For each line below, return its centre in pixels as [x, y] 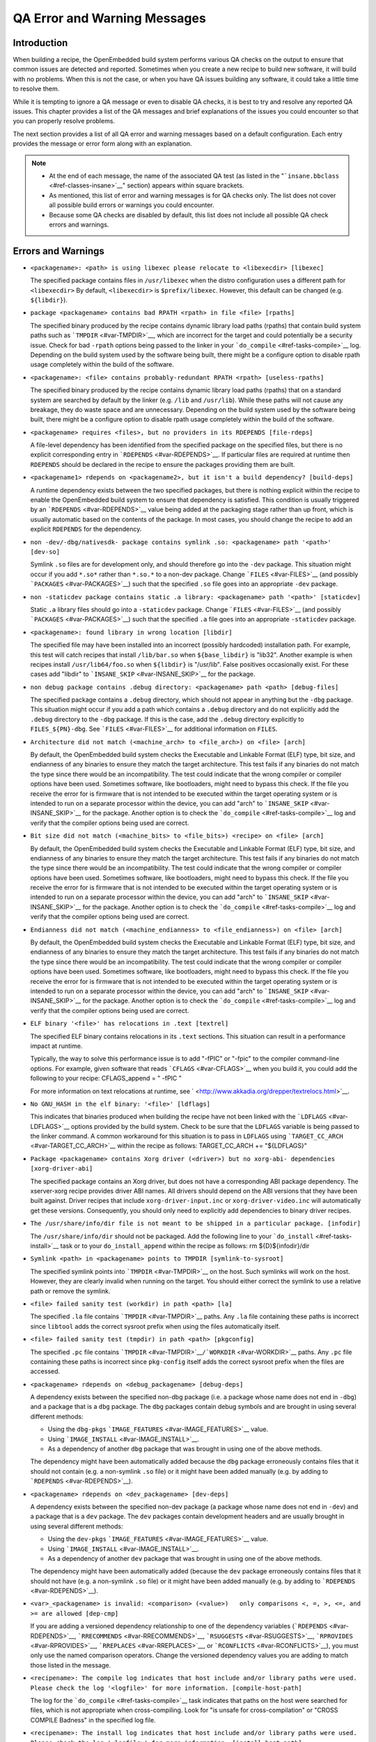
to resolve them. [36, 89]
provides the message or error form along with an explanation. [102, 144]
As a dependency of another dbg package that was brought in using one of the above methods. [185, 1449]
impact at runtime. [56, 1046]
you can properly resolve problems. [64, 121]
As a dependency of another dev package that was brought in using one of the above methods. [185, 1558]
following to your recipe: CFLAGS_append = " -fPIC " [106, 1078]
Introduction [40, 43]
